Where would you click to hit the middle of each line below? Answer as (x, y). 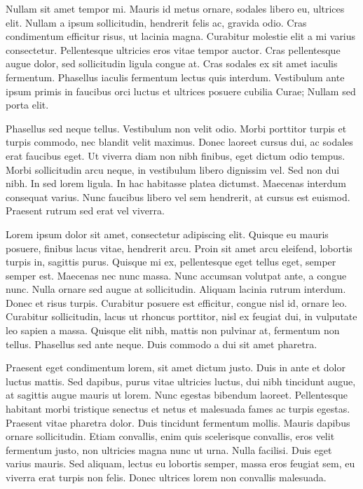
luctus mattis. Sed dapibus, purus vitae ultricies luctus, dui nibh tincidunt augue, (181, 381)
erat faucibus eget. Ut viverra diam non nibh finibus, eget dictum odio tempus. (176, 155)
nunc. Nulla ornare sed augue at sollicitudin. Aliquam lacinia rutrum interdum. (176, 289)
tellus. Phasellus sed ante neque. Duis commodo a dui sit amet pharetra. (162, 344)
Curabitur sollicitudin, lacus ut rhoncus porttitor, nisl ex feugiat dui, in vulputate (181, 316)
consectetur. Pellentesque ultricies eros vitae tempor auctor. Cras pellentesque (173, 49)
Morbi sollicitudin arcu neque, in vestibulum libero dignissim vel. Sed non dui (173, 169)
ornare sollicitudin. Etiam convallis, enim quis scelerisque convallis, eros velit (170, 436)
